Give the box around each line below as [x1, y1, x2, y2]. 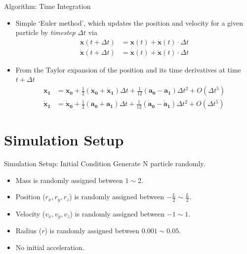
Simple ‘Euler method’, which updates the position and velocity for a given [15, 17, 243, 28]
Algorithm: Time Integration [4, 1, 91, 11]
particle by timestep [15, 27, 76, 37]
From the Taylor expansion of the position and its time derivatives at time [15, 64, 241, 74]
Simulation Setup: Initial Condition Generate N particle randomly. [4, 158, 206, 169]
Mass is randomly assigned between [15, 175, 123, 185]
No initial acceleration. [15, 242, 84, 252]
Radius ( [15, 225, 42, 236]
